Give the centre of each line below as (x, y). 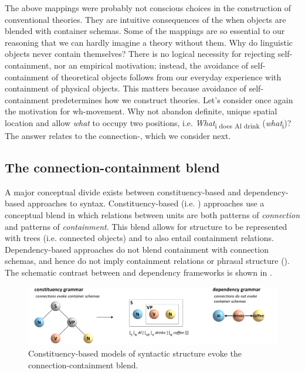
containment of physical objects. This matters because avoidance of (126, 88)
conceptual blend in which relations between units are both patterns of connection (152, 215)
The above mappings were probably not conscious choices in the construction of (148, 8)
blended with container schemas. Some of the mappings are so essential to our (145, 31)
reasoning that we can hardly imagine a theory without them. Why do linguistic (149, 42)
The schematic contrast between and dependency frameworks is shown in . (138, 272)
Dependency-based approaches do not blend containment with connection (137, 249)
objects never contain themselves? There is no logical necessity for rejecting (140, 54)
